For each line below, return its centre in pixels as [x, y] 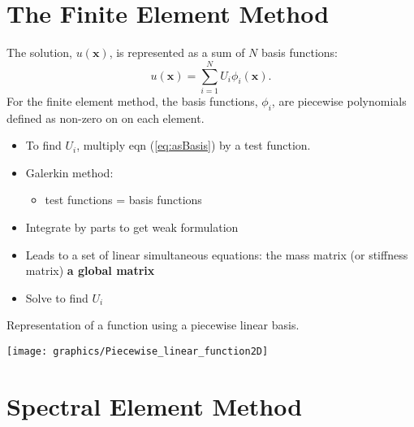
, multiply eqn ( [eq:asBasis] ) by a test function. [194, 145]
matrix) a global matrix [90, 270]
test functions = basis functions [123, 200]
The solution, [39, 52]
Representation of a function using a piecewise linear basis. [153, 325]
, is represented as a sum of [177, 52]
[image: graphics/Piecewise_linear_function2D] [138, 351]
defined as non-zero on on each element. [106, 118]
